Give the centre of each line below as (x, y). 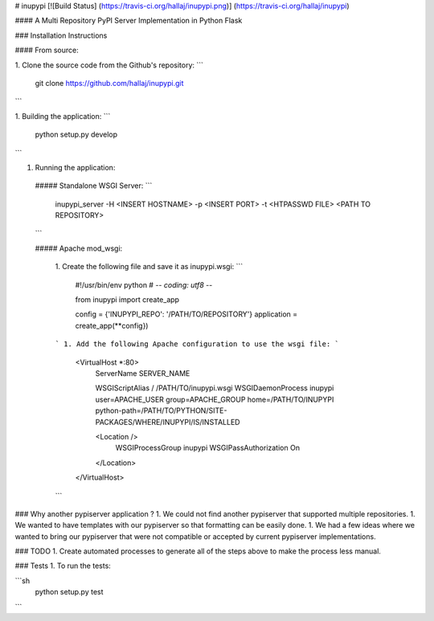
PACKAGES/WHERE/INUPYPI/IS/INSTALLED (168, 422)
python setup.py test (69, 592)
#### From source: (47, 50)
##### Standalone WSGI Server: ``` (94, 186)
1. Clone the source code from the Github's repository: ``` (109, 65)
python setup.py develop (76, 135)
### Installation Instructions (61, 35)
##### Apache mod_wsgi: (79, 248)
